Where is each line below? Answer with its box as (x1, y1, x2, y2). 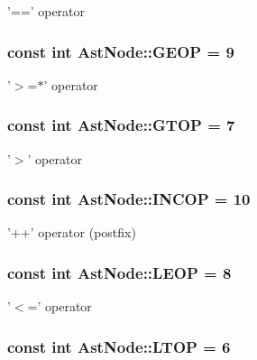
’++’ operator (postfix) (7, 223, 136, 242)
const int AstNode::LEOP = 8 (7, 261, 232, 283)
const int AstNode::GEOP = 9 (7, 40, 234, 62)
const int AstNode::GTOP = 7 (7, 114, 235, 136)
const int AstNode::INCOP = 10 (7, 188, 251, 210)
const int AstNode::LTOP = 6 (7, 335, 231, 357)
